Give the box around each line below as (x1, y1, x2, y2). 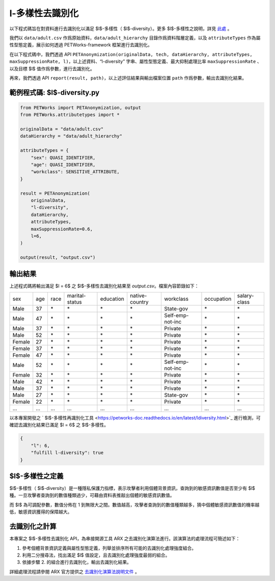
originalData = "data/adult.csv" (20, 126, 104, 132)
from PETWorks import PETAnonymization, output (20, 104, 141, 111)
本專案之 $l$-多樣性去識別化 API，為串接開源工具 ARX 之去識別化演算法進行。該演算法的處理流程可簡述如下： (9, 536, 240, 542)
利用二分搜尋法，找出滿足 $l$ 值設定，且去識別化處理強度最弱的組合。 (22, 552, 170, 558)
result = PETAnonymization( (20, 190, 90, 196)
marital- (67, 292, 86, 299)
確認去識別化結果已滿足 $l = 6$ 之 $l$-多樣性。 (9, 422, 109, 428)
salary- (237, 292, 254, 299)
